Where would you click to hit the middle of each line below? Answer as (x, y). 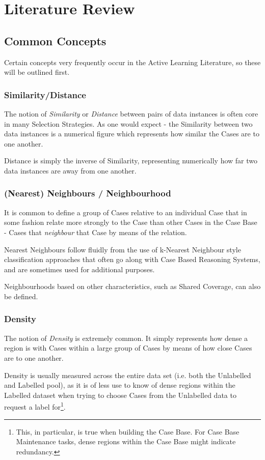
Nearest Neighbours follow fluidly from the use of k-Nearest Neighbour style (123, 249)
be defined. (21, 296)
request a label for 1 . (35, 406)
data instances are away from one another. (70, 170)
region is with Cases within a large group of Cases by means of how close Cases (128, 348)
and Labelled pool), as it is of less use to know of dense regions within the (120, 385)
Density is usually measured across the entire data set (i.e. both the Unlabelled (128, 375)
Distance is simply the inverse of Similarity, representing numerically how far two (131, 161)
